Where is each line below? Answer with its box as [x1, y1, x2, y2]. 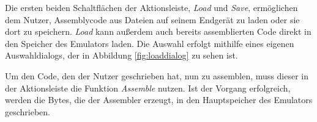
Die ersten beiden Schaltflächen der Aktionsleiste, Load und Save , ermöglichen [5, 1, 298, 13]
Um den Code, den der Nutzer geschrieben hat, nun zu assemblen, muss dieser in [5, 69, 309, 82]
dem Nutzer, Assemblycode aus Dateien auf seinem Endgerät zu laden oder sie [5, 13, 300, 26]
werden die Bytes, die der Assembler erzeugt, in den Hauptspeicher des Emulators [5, 93, 313, 106]
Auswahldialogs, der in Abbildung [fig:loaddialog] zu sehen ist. [5, 49, 238, 62]
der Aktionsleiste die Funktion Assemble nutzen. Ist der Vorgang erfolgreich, [5, 81, 291, 94]
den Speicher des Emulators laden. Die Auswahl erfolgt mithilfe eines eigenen [5, 37, 294, 49]
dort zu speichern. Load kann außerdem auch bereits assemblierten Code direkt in [5, 25, 311, 38]
